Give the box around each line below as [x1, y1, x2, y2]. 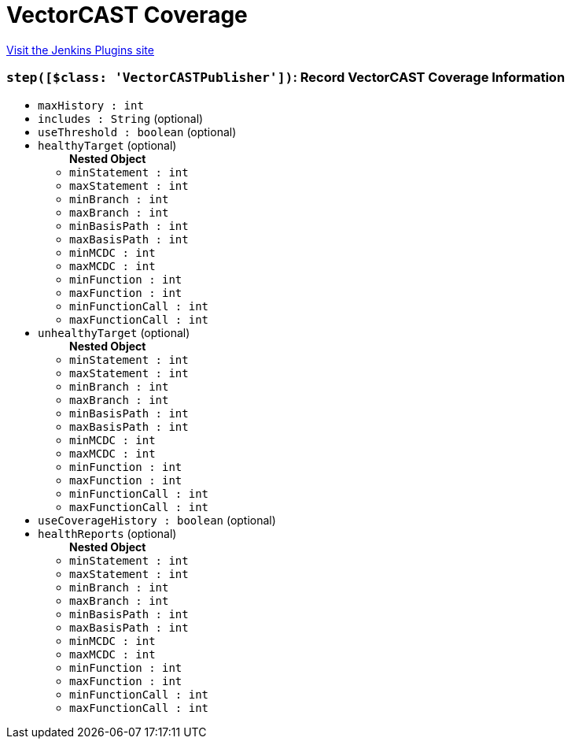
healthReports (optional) [38, 526, 177, 540]
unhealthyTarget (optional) [38, 325, 190, 339]
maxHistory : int [38, 98, 144, 112]
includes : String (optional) [38, 111, 204, 125]
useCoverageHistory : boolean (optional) [38, 513, 276, 527]
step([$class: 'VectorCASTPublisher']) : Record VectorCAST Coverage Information [6, 69, 565, 86]
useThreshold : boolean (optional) [38, 124, 237, 139]
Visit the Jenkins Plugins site [6, 43, 154, 57]
